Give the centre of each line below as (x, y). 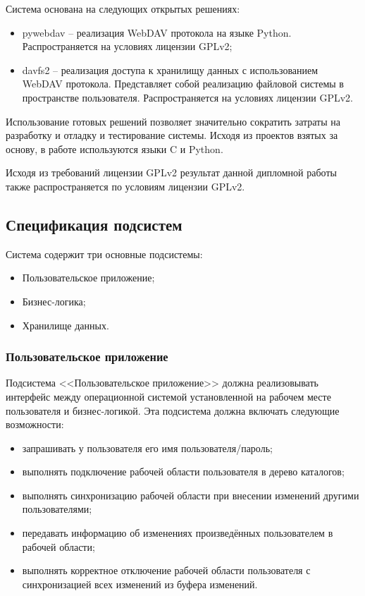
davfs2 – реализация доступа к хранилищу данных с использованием (170, 69)
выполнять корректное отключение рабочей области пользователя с (166, 570)
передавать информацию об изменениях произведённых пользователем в (178, 533)
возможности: (35, 424)
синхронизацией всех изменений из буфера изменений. (140, 584)
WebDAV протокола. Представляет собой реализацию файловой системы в (183, 84)
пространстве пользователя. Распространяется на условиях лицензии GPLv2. (188, 97)
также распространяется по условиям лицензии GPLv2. (125, 186)
